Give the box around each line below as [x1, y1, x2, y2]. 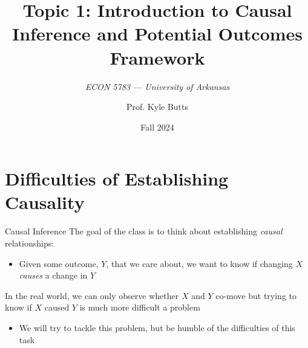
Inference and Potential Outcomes [11, 21, 303, 46]
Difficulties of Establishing [5, 166, 229, 191]
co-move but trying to [215, 289, 297, 301]
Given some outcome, [19, 257, 99, 269]
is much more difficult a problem [79, 301, 200, 314]
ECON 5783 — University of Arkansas [85, 80, 230, 92]
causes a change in [19, 269, 88, 282]
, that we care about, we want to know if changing [106, 257, 293, 269]
